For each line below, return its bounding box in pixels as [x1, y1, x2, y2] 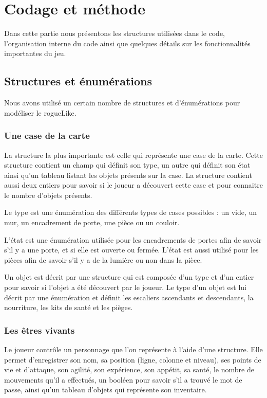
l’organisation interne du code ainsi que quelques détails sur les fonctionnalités [4, 38, 251, 48]
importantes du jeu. [4, 48, 66, 59]
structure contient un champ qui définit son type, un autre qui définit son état [4, 159, 251, 170]
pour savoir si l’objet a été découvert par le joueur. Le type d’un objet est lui [4, 282, 246, 293]
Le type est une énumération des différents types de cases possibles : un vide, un [4, 207, 257, 218]
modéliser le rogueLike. [4, 107, 77, 118]
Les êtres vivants [4, 323, 75, 336]
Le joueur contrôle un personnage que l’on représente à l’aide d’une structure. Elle [4, 344, 263, 355]
